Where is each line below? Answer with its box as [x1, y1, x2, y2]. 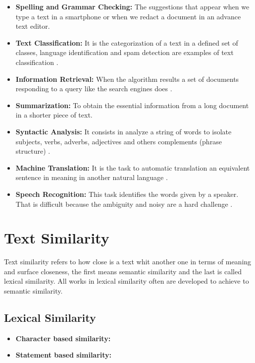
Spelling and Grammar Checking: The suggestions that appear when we [15, 1, 250, 11]
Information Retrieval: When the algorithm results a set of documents [15, 73, 239, 84]
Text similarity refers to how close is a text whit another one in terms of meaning [4, 256, 252, 267]
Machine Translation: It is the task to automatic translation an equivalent [15, 162, 250, 173]
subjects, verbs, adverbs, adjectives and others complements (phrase [15, 136, 222, 146]
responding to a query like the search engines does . [15, 83, 172, 94]
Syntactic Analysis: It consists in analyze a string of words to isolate [15, 126, 232, 136]
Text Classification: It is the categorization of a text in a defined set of [15, 37, 238, 48]
